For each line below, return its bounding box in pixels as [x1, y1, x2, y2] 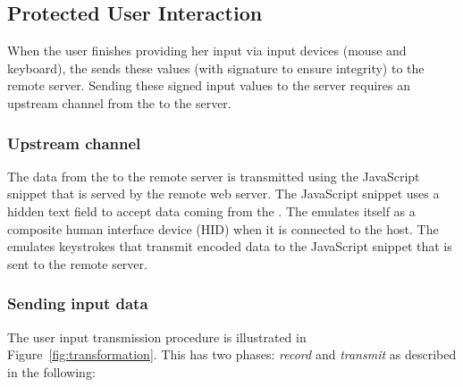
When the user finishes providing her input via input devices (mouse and [7, 41, 407, 60]
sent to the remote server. [7, 254, 147, 273]
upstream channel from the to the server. [7, 93, 231, 112]
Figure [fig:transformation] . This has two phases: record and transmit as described [7, 345, 457, 364]
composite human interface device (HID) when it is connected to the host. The [7, 219, 439, 238]
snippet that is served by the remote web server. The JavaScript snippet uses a [7, 184, 440, 203]
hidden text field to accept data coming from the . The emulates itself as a [7, 201, 416, 220]
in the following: [7, 362, 96, 381]
